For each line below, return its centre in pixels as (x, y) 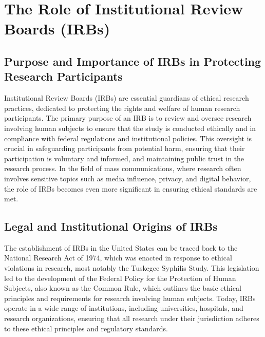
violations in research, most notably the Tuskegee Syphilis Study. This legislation (132, 268)
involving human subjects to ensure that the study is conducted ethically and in (130, 128)
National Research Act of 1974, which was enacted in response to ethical (118, 258)
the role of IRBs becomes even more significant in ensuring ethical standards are (131, 188)
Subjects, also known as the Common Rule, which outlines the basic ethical (123, 288)
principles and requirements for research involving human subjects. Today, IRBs (130, 298)
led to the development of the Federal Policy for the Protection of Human (120, 278)
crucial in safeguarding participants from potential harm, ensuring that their (125, 148)
